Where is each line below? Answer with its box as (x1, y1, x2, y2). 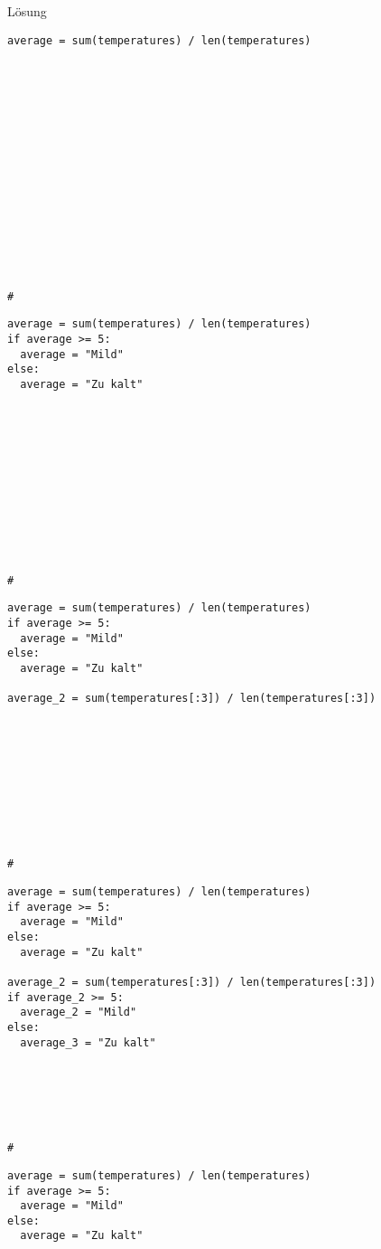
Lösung (7, 2, 47, 20)
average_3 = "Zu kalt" (20, 1036, 156, 1049)
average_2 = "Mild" (20, 1006, 137, 1019)
